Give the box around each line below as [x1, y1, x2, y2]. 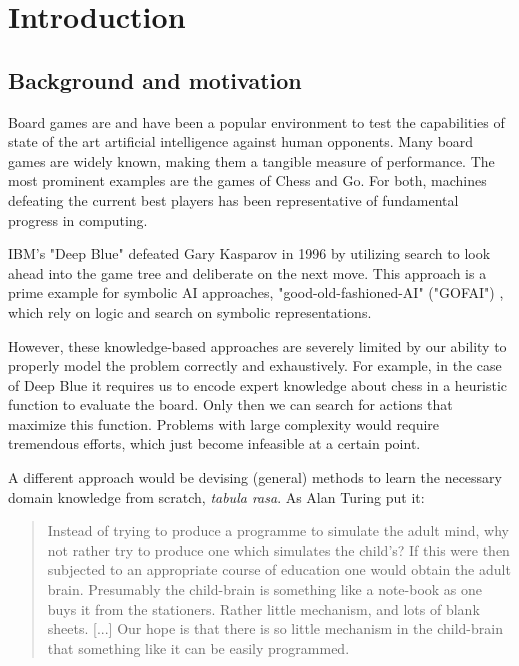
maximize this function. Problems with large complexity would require [8, 413, 440, 434]
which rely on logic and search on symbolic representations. [8, 301, 372, 322]
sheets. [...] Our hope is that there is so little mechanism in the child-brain [47, 618, 503, 639]
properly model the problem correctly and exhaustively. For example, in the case [8, 355, 502, 376]
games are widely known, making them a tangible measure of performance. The [8, 150, 495, 171]
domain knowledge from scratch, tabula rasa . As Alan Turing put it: [8, 486, 425, 507]
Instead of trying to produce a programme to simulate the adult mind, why [47, 520, 509, 541]
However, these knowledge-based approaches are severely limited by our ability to [8, 335, 507, 356]
